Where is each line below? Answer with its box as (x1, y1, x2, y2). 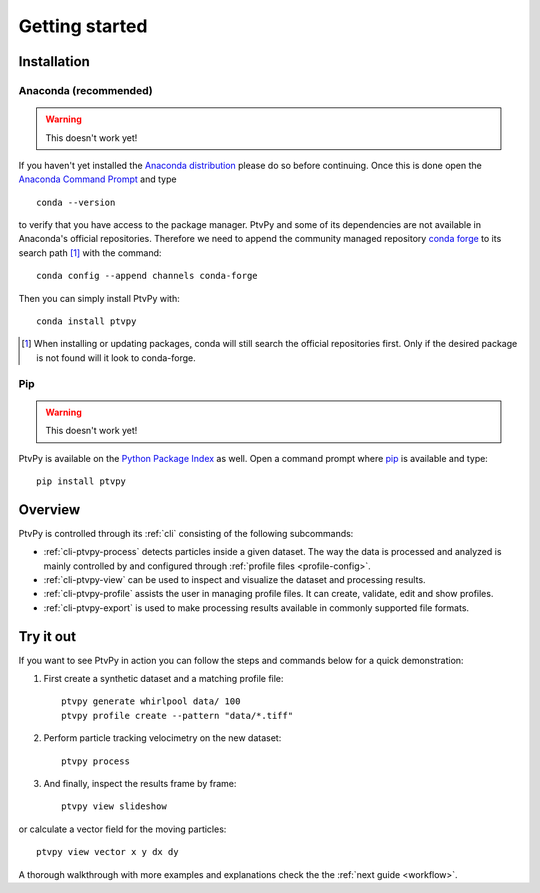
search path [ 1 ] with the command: (18, 246, 162, 259)
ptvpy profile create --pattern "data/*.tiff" (61, 710, 294, 721)
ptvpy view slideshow (61, 801, 167, 812)
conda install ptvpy (36, 316, 137, 327)
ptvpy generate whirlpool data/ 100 (61, 696, 241, 707)
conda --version (36, 196, 116, 208)
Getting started (18, 15, 148, 37)
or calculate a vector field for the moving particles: (18, 823, 227, 835)
